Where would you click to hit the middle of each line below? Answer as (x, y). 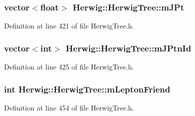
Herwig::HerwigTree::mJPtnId (128, 48)
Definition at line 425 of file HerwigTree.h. (69, 67)
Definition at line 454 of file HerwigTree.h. (69, 107)
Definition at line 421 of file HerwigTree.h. (69, 26)
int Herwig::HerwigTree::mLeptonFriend (87, 89)
